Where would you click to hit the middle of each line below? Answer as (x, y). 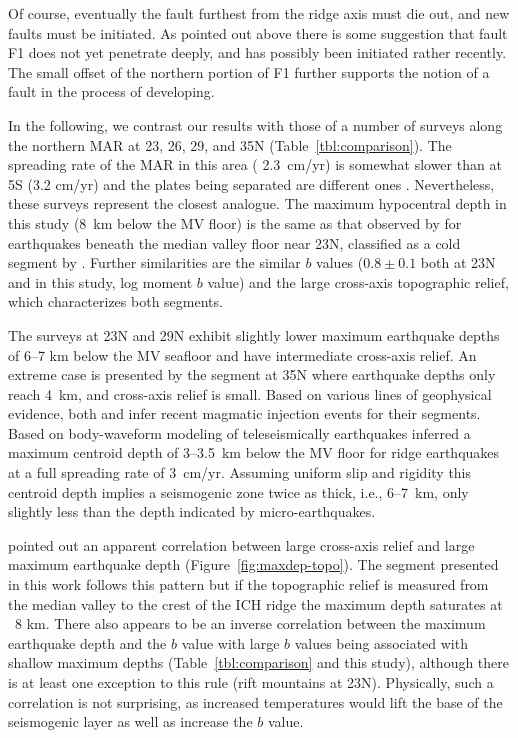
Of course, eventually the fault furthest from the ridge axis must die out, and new (259, 13)
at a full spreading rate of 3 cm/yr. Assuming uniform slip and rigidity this (240, 472)
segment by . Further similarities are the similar (154, 262)
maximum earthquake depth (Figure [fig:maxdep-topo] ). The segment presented (253, 564)
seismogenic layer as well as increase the (130, 721)
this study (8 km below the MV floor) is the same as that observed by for (235, 222)
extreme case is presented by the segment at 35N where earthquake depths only (252, 374)
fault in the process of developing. (111, 91)
